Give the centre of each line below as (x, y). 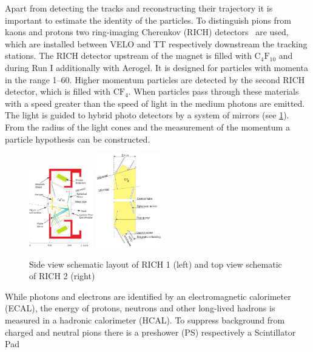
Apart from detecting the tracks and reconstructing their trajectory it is (139, 8)
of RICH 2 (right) (62, 276)
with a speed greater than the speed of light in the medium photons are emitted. (155, 103)
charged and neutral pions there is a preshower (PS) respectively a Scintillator (150, 332)
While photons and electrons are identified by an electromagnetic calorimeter (148, 296)
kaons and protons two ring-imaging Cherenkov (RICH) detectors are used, (147, 32)
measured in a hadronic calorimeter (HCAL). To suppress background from (145, 320)
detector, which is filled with (58, 91)
